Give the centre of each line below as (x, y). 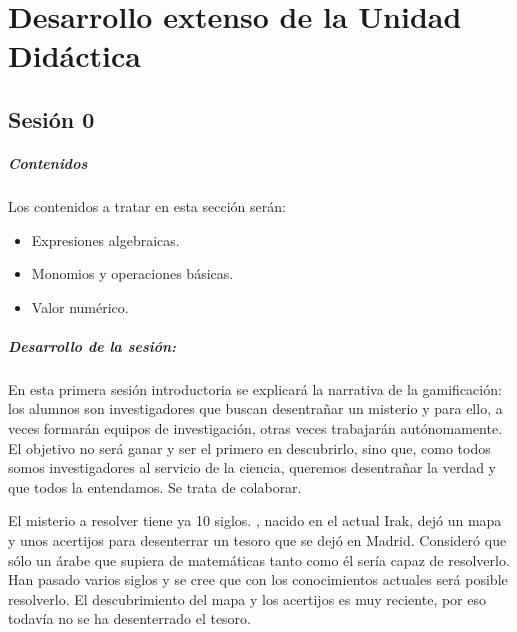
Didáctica (74, 55)
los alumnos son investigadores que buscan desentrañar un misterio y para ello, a (255, 408)
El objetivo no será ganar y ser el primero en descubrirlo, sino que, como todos (249, 447)
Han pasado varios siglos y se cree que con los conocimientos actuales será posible (258, 579)
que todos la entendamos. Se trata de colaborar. (155, 486)
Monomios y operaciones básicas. (132, 273)
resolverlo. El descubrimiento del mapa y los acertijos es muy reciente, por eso (247, 598)
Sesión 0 (51, 118)
